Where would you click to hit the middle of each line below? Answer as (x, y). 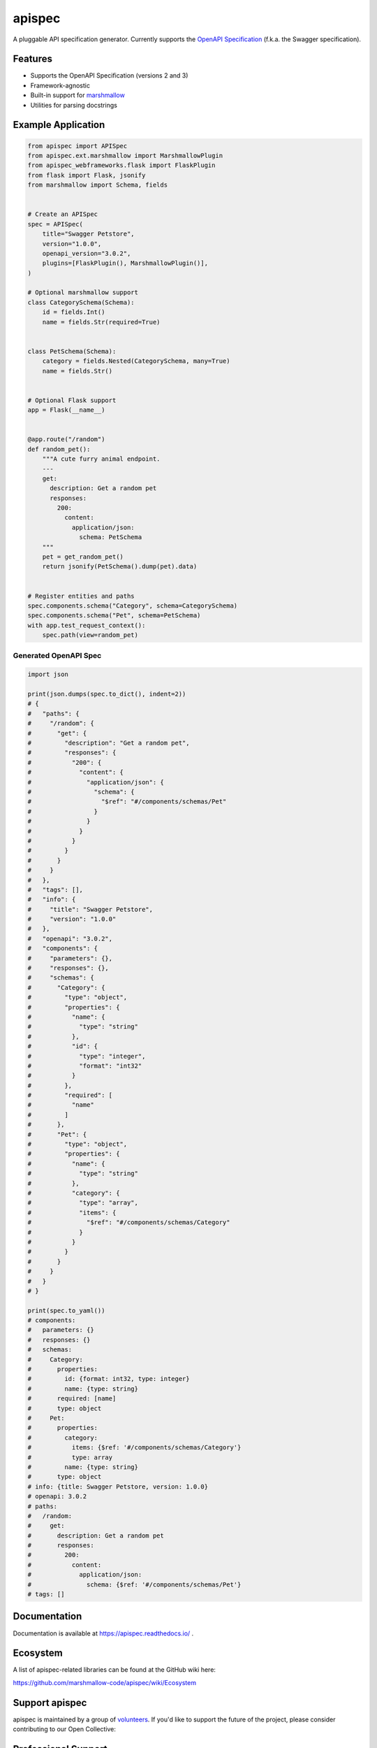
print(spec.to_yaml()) (66, 1310)
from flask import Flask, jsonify (87, 175)
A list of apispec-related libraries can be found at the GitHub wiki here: (114, 1670)
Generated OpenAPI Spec (57, 655)
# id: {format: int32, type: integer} (109, 1379)
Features (32, 59)
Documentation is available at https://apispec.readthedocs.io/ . (103, 1633)
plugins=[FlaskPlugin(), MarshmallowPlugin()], (125, 263)
